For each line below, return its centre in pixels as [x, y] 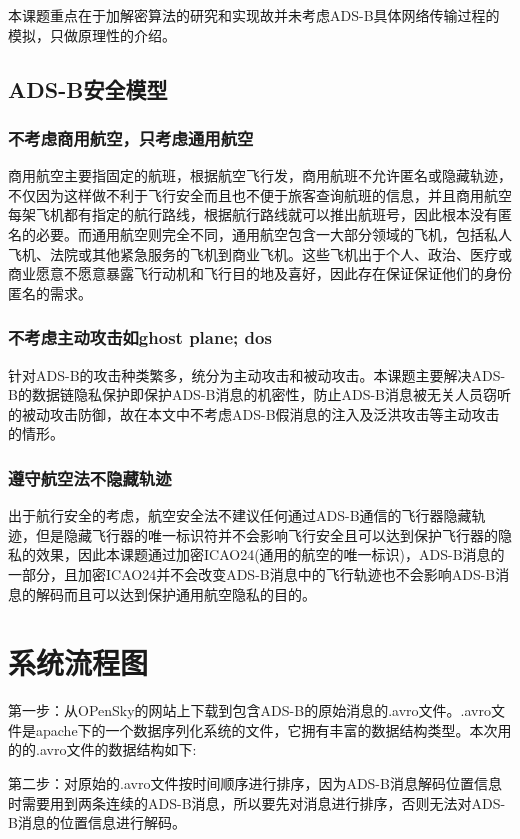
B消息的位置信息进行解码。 [97, 822]
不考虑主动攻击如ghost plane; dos [140, 337]
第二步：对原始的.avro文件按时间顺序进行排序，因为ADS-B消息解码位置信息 [255, 783]
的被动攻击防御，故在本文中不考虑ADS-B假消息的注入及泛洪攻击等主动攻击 [254, 413]
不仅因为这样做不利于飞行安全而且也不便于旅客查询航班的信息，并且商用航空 [260, 194]
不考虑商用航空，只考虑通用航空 [131, 137]
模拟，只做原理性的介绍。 [92, 34]
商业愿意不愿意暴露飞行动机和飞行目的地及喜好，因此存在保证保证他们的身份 [260, 273]
